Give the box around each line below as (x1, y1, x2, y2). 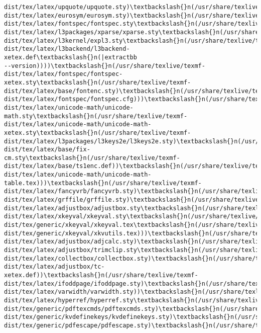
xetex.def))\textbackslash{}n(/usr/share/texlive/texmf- (4, 272, 198, 279)
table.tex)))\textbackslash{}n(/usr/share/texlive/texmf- (4, 179, 202, 187)
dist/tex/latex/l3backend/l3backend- (4, 45, 130, 53)
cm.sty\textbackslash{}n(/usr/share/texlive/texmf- (4, 154, 180, 161)
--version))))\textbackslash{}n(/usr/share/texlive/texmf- (4, 62, 205, 69)
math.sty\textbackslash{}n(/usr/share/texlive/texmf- (4, 112, 188, 120)
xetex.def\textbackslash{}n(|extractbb (4, 53, 137, 61)
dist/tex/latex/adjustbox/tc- (4, 263, 105, 271)
